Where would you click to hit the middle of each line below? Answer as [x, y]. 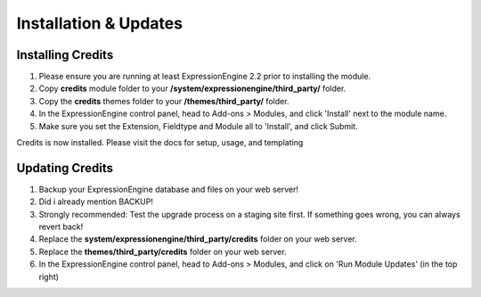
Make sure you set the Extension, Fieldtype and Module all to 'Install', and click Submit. [198, 126]
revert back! [61, 227]
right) [49, 276]
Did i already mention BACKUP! [96, 202]
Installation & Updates [99, 23]
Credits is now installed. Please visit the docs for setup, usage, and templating [160, 143]
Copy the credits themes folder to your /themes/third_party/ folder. [164, 101]
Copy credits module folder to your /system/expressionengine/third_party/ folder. [192, 88]
